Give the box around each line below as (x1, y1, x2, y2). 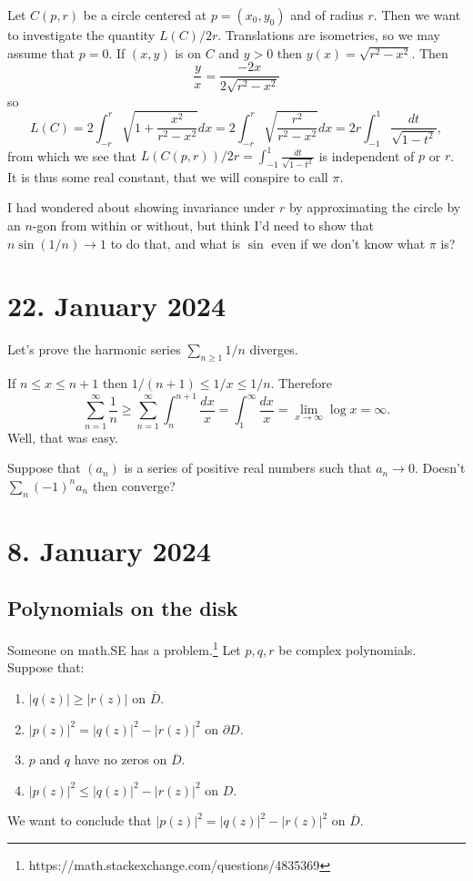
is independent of (318, 146, 415, 165)
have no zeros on (74, 750, 167, 769)
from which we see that (7, 146, 137, 165)
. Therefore (270, 374, 332, 393)
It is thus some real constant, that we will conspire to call (7, 167, 328, 186)
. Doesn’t (414, 458, 466, 477)
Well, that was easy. (7, 427, 118, 446)
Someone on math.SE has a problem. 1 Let (7, 638, 241, 659)
